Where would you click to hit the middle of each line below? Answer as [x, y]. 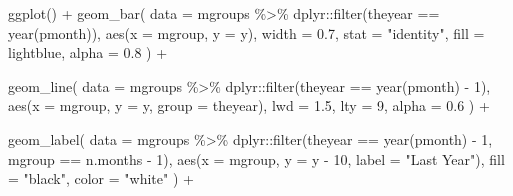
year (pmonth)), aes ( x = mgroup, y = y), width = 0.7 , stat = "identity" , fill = [246, 32]
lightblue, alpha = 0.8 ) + [88, 52]
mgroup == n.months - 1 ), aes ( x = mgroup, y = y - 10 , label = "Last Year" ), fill [256, 158]
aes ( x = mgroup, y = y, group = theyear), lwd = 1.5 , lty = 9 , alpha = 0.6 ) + [249, 105]
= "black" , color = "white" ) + [101, 178]
